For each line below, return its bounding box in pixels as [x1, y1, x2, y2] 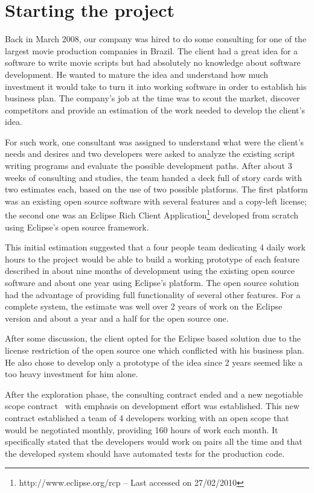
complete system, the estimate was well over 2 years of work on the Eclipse [5, 300, 283, 313]
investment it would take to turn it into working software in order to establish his [5, 80, 307, 92]
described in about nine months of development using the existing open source [5, 264, 295, 277]
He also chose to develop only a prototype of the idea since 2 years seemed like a [5, 355, 303, 368]
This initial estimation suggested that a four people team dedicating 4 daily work [5, 241, 306, 253]
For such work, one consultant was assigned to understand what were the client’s [5, 135, 304, 148]
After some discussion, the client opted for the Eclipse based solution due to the [5, 332, 301, 345]
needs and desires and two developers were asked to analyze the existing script [5, 147, 295, 160]
